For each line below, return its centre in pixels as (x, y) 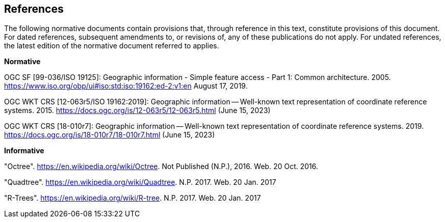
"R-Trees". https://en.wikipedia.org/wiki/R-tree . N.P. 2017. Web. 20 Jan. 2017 (133, 198)
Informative (24, 151)
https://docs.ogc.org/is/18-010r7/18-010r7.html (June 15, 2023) (110, 135)
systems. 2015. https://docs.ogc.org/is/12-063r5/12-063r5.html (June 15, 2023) (137, 110)
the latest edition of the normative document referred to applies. (112, 46)
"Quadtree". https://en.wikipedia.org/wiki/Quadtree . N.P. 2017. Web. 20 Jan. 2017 (140, 182)
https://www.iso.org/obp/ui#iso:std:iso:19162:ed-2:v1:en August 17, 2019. (126, 86)
